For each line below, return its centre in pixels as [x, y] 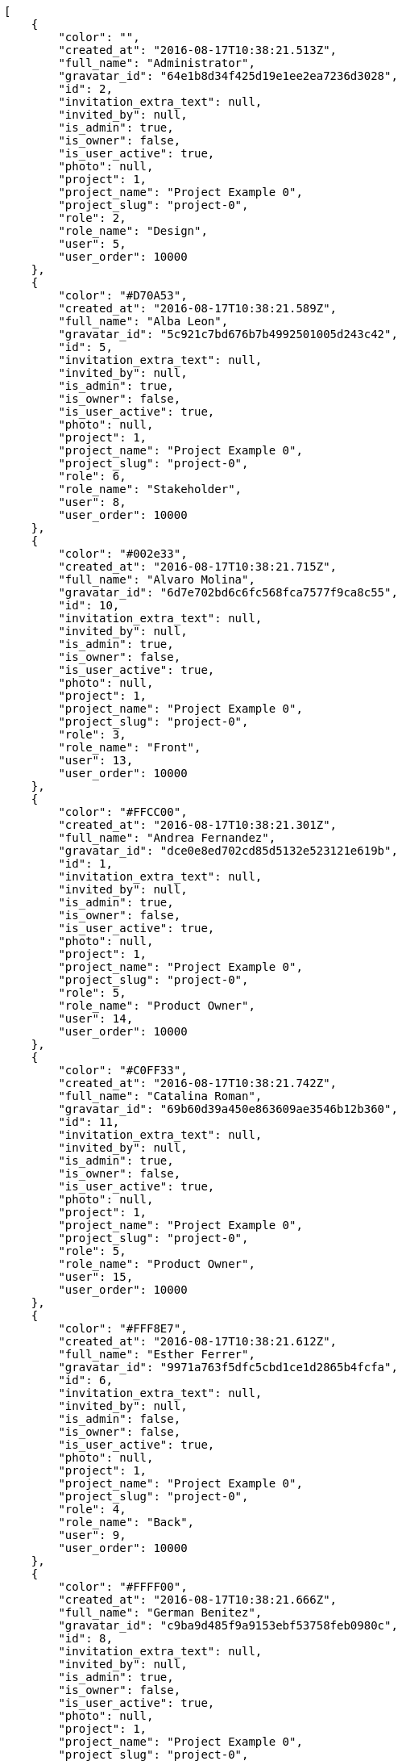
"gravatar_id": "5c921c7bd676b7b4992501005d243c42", [228, 334]
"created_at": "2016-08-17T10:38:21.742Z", [198, 1083]
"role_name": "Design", [133, 231]
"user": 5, [92, 244]
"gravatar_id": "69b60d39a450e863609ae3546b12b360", [228, 1109]
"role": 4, [92, 1509]
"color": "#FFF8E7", [123, 1328]
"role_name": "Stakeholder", [150, 489]
